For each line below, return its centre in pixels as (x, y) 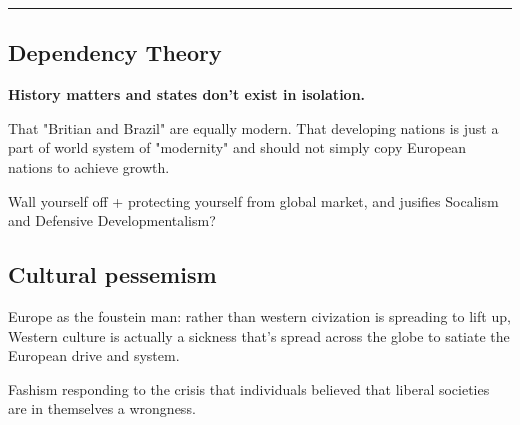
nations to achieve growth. (89, 166)
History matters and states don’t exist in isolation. (187, 94)
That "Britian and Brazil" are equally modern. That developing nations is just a (253, 127)
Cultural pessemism (112, 274)
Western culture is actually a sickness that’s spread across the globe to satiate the (259, 335)
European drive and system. (94, 355)
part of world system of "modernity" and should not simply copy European (237, 147)
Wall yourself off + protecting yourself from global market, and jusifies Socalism (253, 200)
